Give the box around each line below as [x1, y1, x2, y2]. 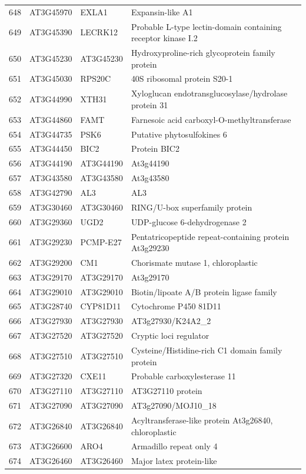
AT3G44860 [29, 113, 72, 125]
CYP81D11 [80, 300, 121, 312]
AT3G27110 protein [131, 385, 202, 397]
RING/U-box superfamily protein [131, 201, 252, 213]
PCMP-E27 [80, 236, 122, 248]
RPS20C [80, 72, 111, 85]
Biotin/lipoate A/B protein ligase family [131, 285, 277, 298]
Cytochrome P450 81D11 [131, 300, 221, 312]
